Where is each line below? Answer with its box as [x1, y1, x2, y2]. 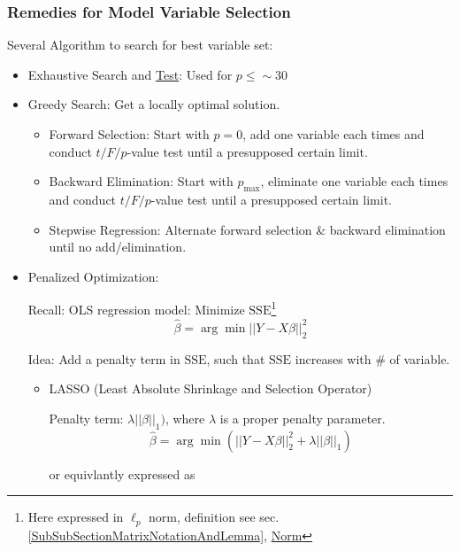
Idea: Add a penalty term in [27, 349, 180, 368]
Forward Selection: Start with [49, 125, 210, 143]
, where [165, 408, 205, 427]
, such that [206, 349, 265, 368]
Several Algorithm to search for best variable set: [7, 35, 273, 54]
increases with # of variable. [295, 349, 450, 368]
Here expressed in [27, 508, 124, 526]
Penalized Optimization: [27, 267, 159, 285]
